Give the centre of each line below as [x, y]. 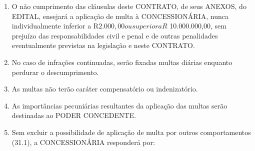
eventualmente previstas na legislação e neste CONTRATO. [103, 45]
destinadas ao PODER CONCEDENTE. [74, 115]
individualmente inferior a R [55, 26]
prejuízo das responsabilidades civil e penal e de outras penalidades [115, 35]
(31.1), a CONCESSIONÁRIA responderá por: [83, 142]
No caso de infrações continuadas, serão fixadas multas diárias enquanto [122, 62]
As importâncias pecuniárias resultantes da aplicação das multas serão [119, 105]
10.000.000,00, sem [198, 26]
